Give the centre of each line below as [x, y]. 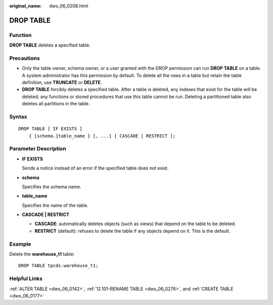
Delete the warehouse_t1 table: [42, 254]
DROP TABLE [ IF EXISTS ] [51, 129]
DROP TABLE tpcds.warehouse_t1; [58, 266]
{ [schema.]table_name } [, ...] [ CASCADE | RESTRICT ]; [102, 136]
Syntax [18, 117]
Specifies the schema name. [52, 187]
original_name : [26, 6]
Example [20, 244]
